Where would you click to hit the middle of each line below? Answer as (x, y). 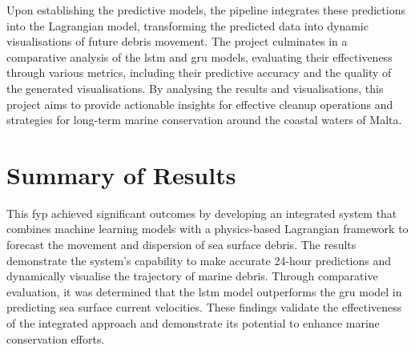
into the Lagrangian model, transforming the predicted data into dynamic (187, 25)
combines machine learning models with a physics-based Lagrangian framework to (207, 229)
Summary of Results (121, 174)
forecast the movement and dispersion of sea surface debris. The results (181, 245)
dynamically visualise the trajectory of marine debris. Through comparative (192, 276)
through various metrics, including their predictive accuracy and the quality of (199, 72)
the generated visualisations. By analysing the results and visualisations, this (195, 88)
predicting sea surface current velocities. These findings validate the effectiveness (204, 307)
